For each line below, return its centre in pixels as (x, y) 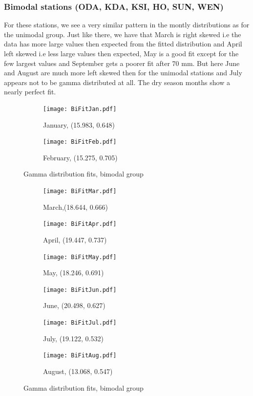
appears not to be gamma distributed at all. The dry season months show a (117, 82)
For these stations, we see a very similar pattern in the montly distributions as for (127, 25)
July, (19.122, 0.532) (73, 338)
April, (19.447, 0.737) (75, 239)
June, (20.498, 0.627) (74, 305)
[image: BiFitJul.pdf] (80, 323)
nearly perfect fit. (30, 92)
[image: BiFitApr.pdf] (80, 224)
